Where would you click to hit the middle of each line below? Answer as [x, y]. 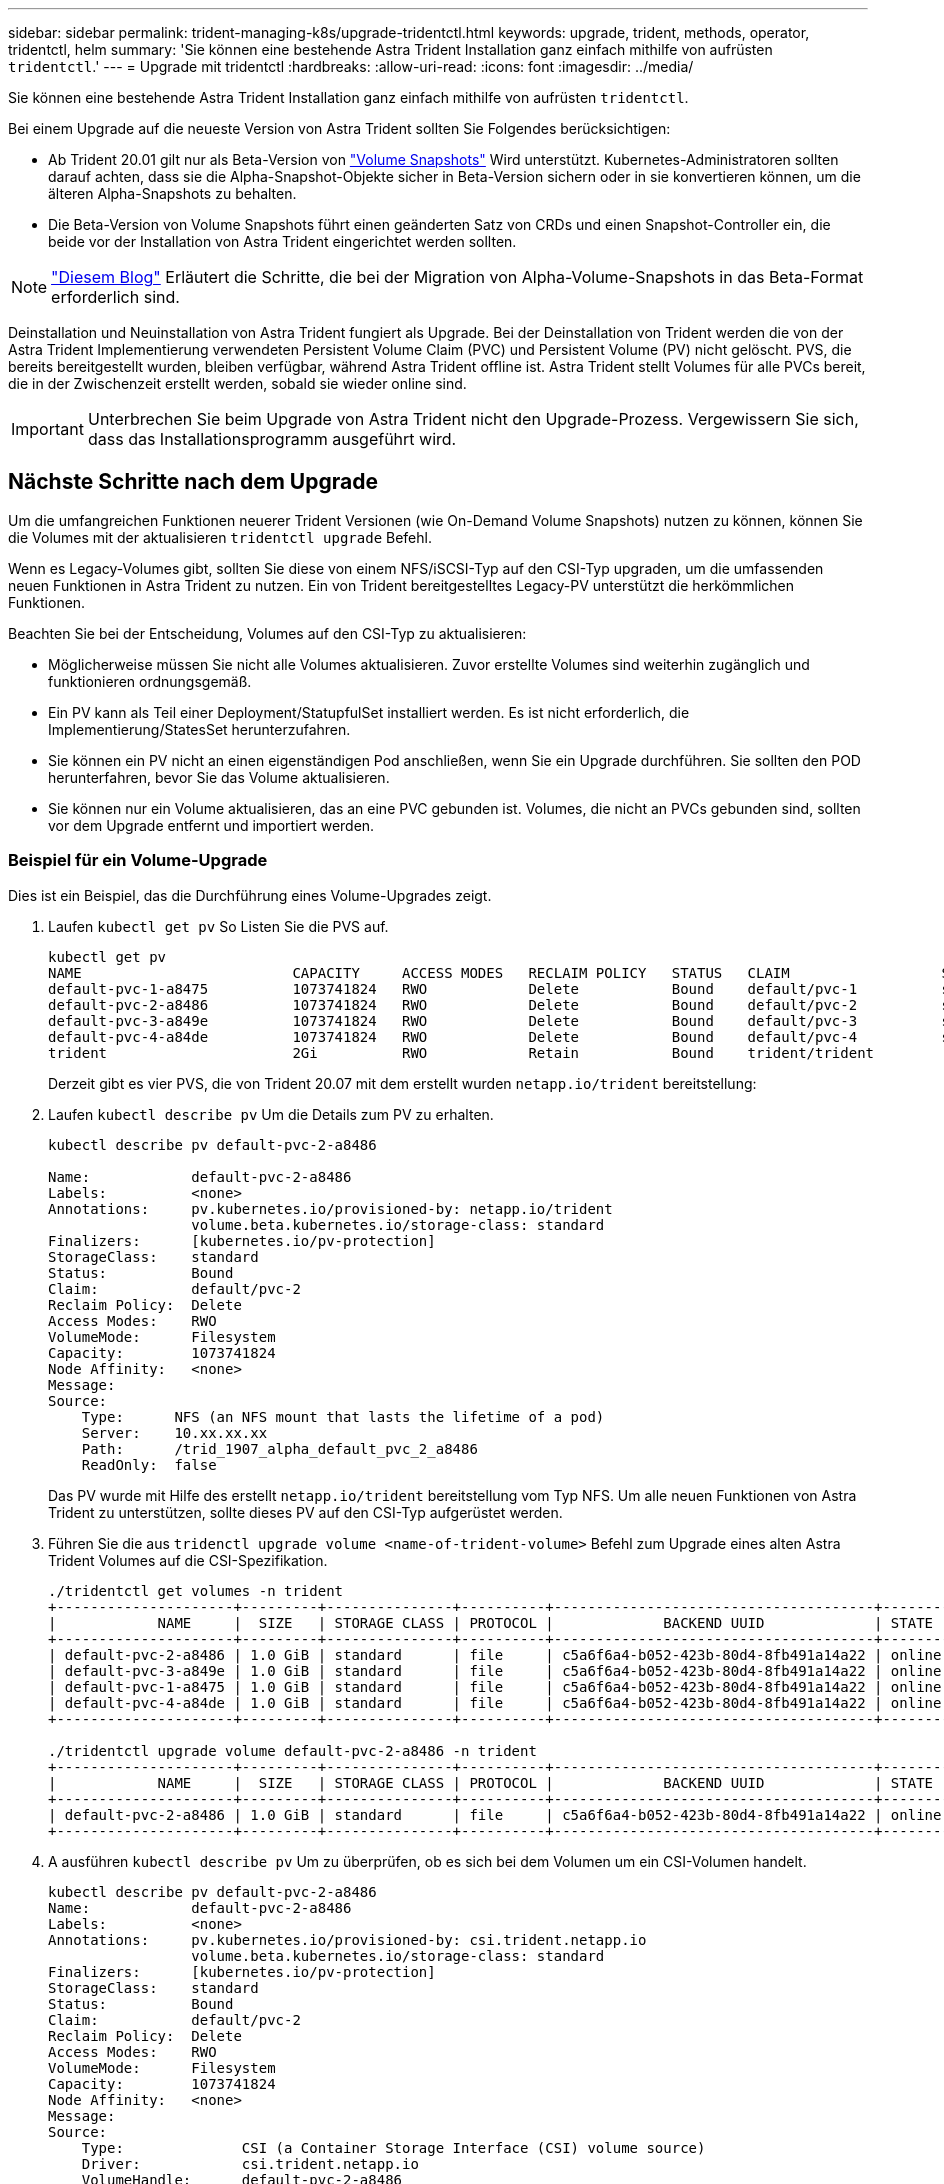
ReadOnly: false [149, 1464]
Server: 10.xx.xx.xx [174, 1432]
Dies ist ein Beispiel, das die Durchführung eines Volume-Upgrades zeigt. [250, 895]
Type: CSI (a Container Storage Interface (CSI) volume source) [393, 2147]
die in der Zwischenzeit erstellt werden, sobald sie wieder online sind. [237, 383]
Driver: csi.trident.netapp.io [250, 2163]
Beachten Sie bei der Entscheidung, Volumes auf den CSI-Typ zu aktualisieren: [267, 633]
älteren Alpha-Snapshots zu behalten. [172, 193]
